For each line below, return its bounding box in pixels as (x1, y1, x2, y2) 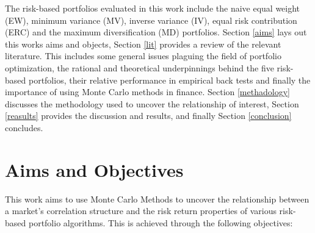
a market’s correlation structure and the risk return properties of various (5, 204, 277, 217)
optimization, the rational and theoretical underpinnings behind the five (5, 61, 274, 74)
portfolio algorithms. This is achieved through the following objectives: (28, 216, 293, 229)
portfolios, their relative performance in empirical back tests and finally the (28, 73, 311, 86)
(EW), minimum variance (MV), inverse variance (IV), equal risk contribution (5, 13, 297, 26)
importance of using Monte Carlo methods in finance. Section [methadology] (5, 85, 290, 98)
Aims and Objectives (5, 157, 184, 182)
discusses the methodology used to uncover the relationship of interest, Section (5, 97, 299, 110)
